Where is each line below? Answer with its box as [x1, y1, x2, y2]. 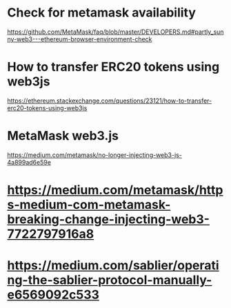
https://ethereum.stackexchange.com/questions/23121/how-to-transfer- [7, 96, 212, 105]
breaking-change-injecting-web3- [7, 212, 210, 227]
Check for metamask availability [7, 5, 197, 21]
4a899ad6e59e [7, 158, 52, 166]
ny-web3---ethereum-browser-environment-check [7, 34, 152, 43]
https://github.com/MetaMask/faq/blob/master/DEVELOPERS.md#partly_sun [7, 28, 224, 36]
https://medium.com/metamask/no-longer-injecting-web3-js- [7, 150, 183, 159]
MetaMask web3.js [7, 128, 119, 144]
